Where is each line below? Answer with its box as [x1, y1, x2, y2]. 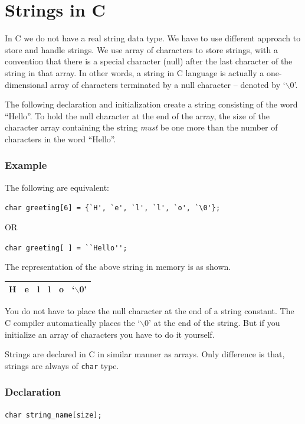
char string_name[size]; [5, 410, 102, 419]
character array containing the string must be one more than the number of [5, 121, 278, 133]
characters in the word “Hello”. [5, 132, 116, 145]
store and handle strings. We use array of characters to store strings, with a [5, 43, 278, 56]
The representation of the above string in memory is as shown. [5, 260, 231, 273]
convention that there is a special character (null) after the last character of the [5, 55, 293, 67]
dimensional [5, 78, 48, 90]
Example [5, 158, 47, 172]
